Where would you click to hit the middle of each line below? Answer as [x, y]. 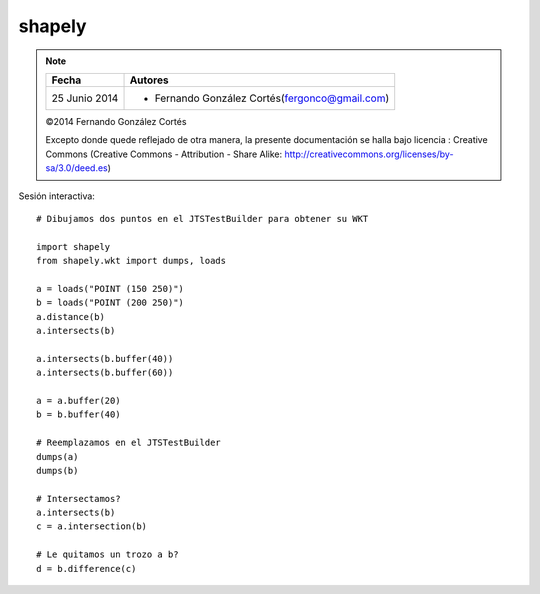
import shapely [73, 246]
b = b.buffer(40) [78, 414]
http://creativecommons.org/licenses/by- [369, 154]
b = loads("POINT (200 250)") [110, 303]
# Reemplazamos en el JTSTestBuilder [129, 443]
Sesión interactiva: [56, 196]
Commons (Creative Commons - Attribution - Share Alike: [164, 154]
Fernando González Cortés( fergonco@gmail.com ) [272, 98]
